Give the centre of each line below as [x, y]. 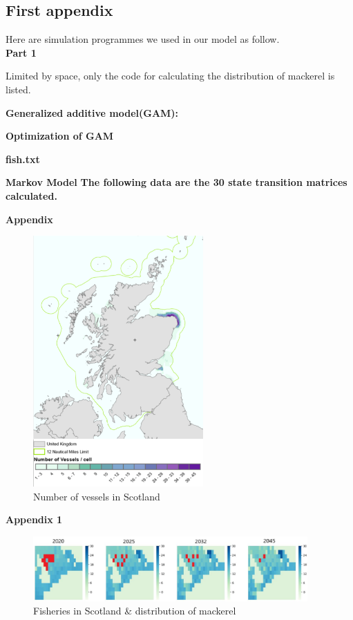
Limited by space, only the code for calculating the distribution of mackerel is [170, 76]
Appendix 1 [34, 519]
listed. [18, 89]
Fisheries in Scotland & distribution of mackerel [135, 611]
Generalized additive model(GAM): [92, 112]
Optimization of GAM [60, 136]
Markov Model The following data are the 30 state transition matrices [176, 182]
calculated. [31, 195]
